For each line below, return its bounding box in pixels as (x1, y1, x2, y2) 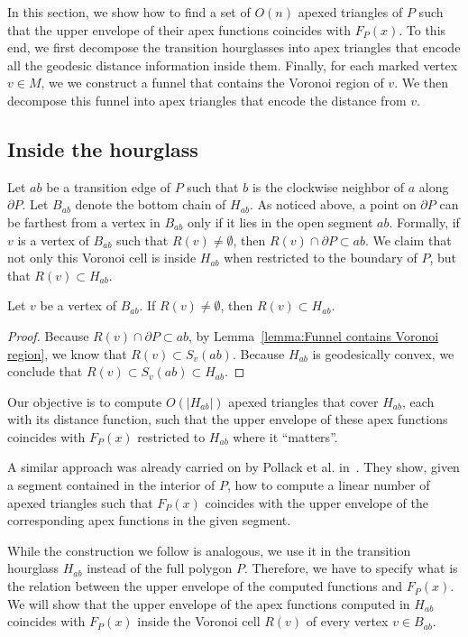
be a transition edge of (46, 177, 170, 196)
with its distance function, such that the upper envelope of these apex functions (7, 410, 448, 429)
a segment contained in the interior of (7, 475, 216, 494)
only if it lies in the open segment (187, 212, 373, 231)
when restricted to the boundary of (224, 248, 418, 267)
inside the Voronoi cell (137, 612, 261, 631)
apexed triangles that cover (228, 392, 379, 411)
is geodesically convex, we (312, 344, 454, 363)
